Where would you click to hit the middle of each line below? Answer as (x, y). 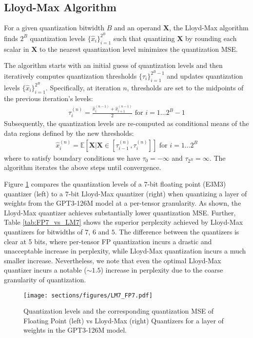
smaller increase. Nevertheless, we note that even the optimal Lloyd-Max (113, 260)
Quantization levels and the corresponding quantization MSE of (119, 311)
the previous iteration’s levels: (49, 98)
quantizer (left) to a (33, 193)
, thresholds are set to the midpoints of (185, 87)
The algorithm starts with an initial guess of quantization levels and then (113, 65)
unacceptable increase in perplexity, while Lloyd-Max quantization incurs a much (125, 251)
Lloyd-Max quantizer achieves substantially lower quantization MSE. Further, (120, 212)
